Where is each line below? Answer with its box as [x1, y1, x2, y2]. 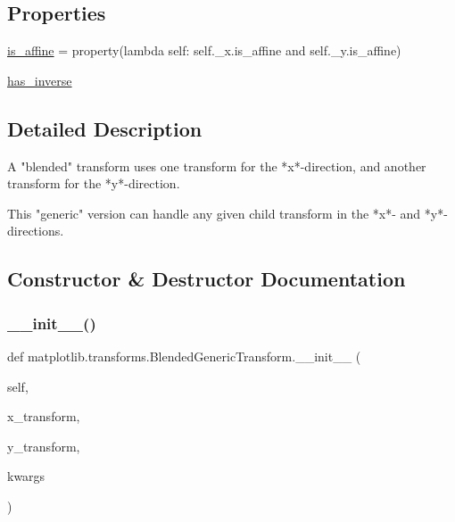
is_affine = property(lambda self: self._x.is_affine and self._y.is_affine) [7, 41, 401, 60]
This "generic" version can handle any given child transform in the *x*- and [7, 203, 421, 222]
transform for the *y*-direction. [7, 174, 180, 193]
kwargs [7, 467, 45, 485]
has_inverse [7, 70, 72, 89]
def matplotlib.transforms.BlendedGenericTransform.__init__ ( [7, 346, 361, 365]
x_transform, [7, 407, 80, 426]
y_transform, [7, 436, 80, 455]
